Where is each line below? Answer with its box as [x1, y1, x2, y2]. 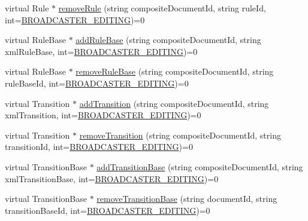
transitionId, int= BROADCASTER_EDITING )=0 [5, 140, 193, 153]
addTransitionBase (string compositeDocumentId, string [96, 160, 303, 173]
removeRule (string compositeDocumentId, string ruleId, [58, 2, 266, 14]
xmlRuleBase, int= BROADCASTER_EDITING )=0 [5, 45, 198, 57]
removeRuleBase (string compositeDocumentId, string [76, 65, 274, 78]
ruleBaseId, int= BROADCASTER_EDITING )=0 [5, 76, 189, 89]
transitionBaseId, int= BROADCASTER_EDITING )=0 [5, 204, 210, 216]
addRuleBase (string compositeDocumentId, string [76, 33, 261, 46]
